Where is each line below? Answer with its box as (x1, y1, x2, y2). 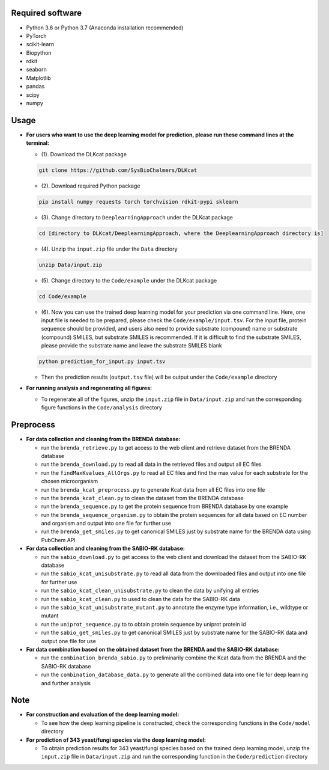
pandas (26, 83, 45, 90)
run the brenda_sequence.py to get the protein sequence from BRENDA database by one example (41, 503, 288, 510)
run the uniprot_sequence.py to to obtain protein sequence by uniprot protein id (41, 620, 246, 628)
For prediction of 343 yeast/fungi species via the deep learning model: (26, 736, 207, 744)
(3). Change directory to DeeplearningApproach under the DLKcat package (41, 213, 234, 221)
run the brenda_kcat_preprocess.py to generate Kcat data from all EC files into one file (41, 486, 265, 493)
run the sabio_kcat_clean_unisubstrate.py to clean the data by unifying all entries (41, 587, 259, 594)
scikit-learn (26, 41, 54, 48)
